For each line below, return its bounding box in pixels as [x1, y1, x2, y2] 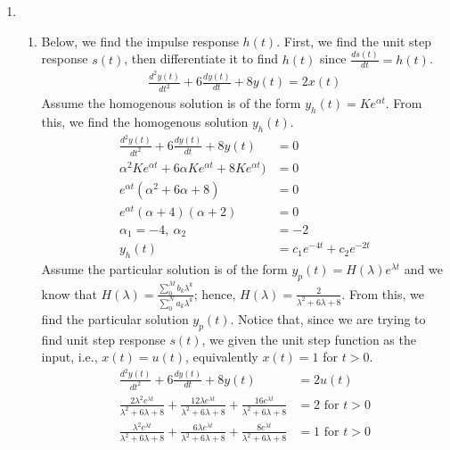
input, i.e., [41, 347, 98, 366]
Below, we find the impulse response [41, 31, 239, 50]
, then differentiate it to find [124, 49, 278, 68]
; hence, [193, 284, 236, 303]
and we [404, 260, 443, 279]
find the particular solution [41, 309, 189, 328]
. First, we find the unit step [276, 31, 432, 50]
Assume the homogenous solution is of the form [41, 94, 301, 112]
